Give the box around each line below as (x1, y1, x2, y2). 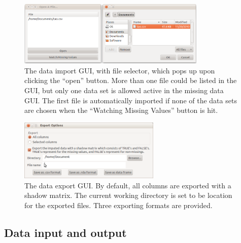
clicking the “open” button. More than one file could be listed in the (24, 75, 237, 86)
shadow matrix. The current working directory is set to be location (24, 190, 232, 200)
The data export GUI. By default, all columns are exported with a (24, 180, 231, 190)
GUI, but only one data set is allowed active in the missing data (24, 85, 224, 95)
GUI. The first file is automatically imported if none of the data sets (24, 95, 237, 105)
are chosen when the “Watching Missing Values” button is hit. (24, 105, 218, 115)
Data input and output (4, 224, 127, 240)
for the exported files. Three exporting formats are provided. (24, 199, 213, 210)
